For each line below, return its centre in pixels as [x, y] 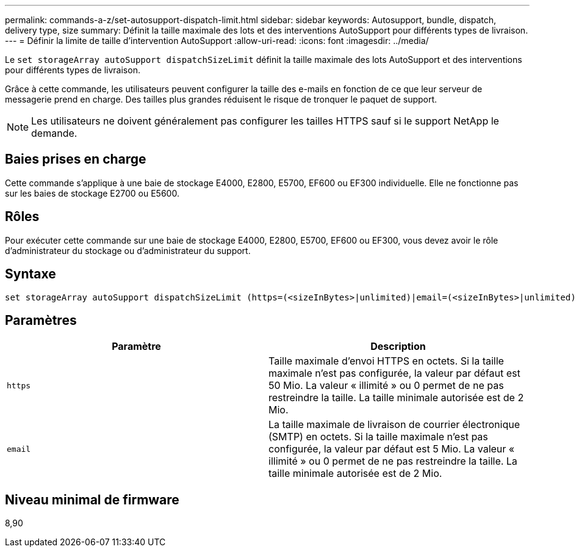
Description [398, 347]
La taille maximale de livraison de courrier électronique [394, 425]
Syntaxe [31, 274]
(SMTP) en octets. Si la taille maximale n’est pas [378, 437]
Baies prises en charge [76, 159]
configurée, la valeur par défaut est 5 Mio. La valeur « [392, 449]
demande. [54, 133]
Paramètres [41, 320]
